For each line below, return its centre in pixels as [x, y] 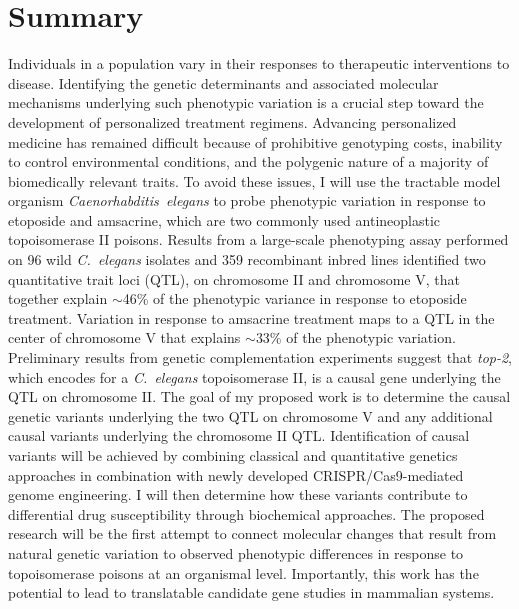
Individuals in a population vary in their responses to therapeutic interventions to [259, 63]
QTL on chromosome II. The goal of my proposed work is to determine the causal [259, 396]
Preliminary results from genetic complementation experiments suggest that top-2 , [260, 357]
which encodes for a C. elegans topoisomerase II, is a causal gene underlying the [254, 376]
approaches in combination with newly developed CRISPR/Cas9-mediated [236, 474]
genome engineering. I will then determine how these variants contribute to [238, 494]
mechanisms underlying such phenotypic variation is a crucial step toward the [246, 102]
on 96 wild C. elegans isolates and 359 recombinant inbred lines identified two [247, 259]
